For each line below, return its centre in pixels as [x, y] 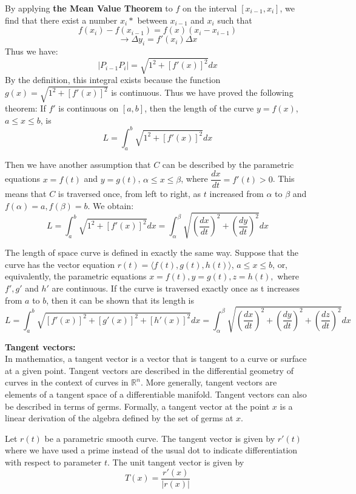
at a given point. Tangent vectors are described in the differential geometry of [149, 370]
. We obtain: [111, 205]
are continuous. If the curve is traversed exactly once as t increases [176, 288]
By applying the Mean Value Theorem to [89, 8]
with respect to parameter [53, 462]
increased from [237, 194]
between [152, 20]
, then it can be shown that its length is [120, 300]
